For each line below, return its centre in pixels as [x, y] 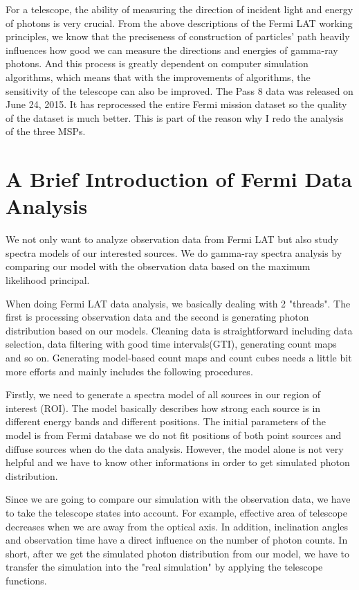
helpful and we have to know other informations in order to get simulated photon [178, 462]
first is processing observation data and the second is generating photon [157, 317]
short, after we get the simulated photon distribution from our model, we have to [178, 553]
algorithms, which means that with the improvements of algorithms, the [158, 77]
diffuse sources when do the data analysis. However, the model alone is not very [175, 448]
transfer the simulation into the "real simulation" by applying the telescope [164, 567]
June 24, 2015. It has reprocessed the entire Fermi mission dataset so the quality [176, 104]
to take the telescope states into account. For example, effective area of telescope [176, 512]
